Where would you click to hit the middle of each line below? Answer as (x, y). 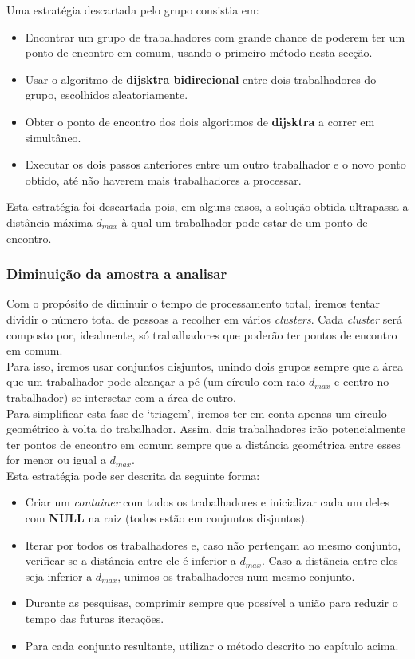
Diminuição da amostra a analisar (117, 274)
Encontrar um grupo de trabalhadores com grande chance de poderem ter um (215, 36)
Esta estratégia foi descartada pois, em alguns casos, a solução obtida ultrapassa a (207, 206)
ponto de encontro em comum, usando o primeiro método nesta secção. (199, 52)
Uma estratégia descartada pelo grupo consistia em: (133, 10)
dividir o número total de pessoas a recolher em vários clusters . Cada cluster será (204, 318)
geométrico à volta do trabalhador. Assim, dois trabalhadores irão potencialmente (206, 429)
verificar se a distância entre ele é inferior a (130, 560)
